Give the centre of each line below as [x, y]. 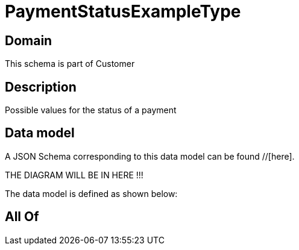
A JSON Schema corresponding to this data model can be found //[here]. [150, 156]
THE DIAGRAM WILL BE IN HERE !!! [74, 175]
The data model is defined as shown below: [91, 193]
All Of [22, 217]
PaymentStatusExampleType [123, 11]
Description [41, 87]
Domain [29, 40]
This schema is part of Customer [70, 64]
